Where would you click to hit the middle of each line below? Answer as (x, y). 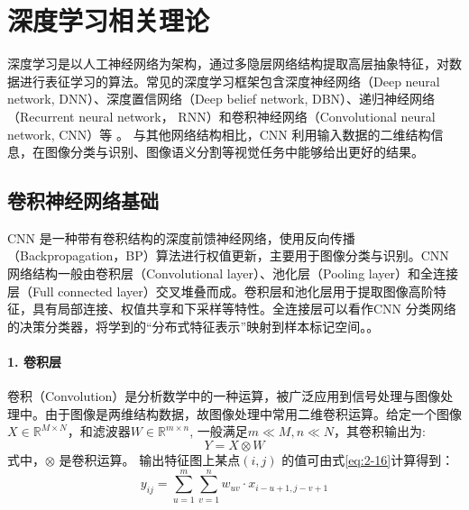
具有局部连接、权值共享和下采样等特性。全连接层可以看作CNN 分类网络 (244, 309)
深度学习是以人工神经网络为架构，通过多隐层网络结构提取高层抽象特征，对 (228, 64)
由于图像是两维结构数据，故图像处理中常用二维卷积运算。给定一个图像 (253, 413)
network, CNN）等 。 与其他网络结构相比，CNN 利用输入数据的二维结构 (219, 134)
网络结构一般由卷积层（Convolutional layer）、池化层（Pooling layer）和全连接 (233, 273)
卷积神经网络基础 (83, 200)
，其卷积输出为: (380, 431)
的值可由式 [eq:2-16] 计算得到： (368, 460)
